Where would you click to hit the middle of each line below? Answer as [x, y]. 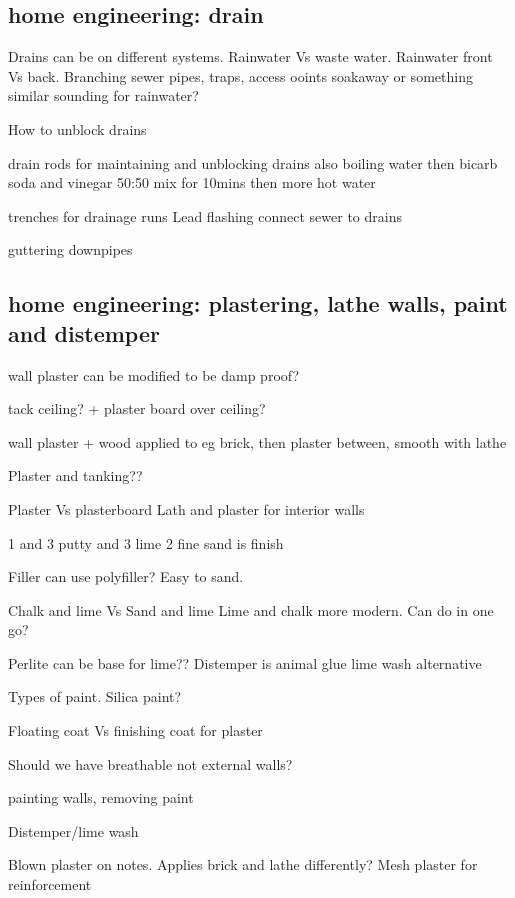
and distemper [84, 332]
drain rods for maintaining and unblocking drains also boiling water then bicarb [253, 162]
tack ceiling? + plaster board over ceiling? [137, 408]
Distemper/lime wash [73, 830]
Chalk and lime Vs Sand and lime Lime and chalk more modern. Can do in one [251, 609]
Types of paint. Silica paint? [95, 696]
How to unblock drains [77, 128]
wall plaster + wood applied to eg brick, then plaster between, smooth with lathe [257, 441]
